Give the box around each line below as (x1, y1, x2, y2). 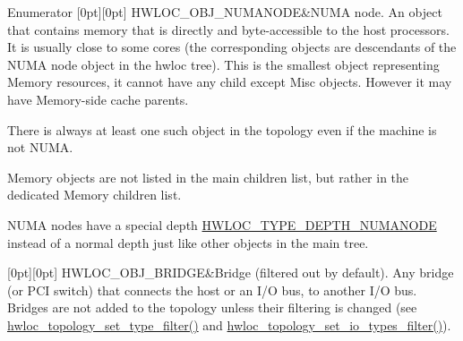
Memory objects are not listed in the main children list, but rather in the (7, 167, 409, 186)
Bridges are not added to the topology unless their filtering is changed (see (7, 298, 417, 317)
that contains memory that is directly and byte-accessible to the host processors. (7, 20, 450, 38)
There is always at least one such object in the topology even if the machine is (7, 120, 437, 139)
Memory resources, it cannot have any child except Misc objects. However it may (7, 72, 452, 91)
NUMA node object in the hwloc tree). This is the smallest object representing (7, 55, 440, 73)
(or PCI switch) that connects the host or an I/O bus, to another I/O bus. (7, 280, 417, 299)
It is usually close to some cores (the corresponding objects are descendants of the (7, 38, 457, 56)
